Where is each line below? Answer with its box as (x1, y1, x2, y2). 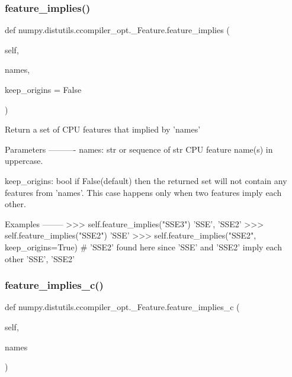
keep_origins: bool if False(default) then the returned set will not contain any (5, 174, 287, 186)
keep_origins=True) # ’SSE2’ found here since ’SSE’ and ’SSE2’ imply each (5, 240, 282, 253)
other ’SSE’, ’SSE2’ (5, 252, 75, 265)
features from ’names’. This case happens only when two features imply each (5, 186, 282, 198)
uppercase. (5, 154, 43, 167)
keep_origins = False (5, 83, 82, 95)
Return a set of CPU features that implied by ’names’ (5, 123, 201, 136)
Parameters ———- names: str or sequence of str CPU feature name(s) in (5, 143, 273, 155)
